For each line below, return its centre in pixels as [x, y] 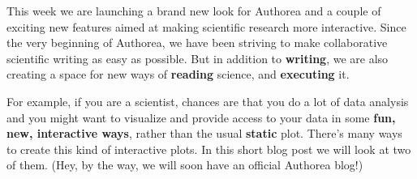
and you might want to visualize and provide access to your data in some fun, [201, 117]
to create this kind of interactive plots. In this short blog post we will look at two [209, 149]
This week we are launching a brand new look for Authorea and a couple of [194, 11]
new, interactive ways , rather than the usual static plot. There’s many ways [204, 133]
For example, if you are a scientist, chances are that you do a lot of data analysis [208, 101]
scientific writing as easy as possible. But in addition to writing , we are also [198, 58]
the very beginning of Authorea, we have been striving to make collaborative [197, 43]
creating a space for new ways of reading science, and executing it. [178, 74]
